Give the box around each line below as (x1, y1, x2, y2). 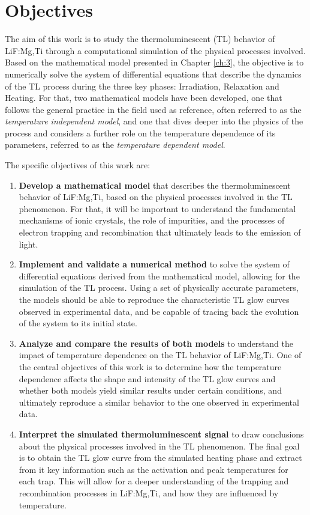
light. (19, 237, 38, 250)
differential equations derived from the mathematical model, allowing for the (19, 269, 300, 282)
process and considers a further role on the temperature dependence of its (5, 126, 276, 139)
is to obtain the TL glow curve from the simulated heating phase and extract (19, 451, 302, 464)
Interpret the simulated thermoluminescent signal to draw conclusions (19, 427, 304, 440)
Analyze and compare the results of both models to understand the (19, 337, 293, 349)
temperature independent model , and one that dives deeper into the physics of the (5, 115, 303, 127)
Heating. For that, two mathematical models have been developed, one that (5, 91, 282, 104)
